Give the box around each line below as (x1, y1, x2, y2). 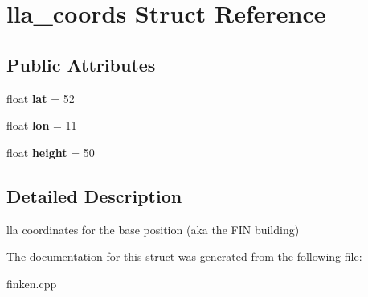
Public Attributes (6, 52, 156, 76)
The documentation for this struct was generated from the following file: (6, 248, 362, 265)
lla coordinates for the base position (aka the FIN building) (6, 221, 300, 237)
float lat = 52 (6, 89, 75, 106)
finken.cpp (6, 274, 57, 291)
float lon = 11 (6, 117, 77, 134)
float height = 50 (6, 143, 95, 160)
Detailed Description (6, 183, 182, 208)
